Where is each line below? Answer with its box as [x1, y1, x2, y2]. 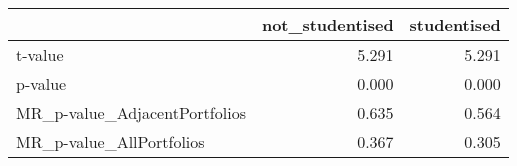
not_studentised [261, 13, 394, 36]
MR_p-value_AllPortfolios [16, 130, 205, 153]
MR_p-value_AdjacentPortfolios [16, 101, 246, 124]
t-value [16, 43, 64, 66]
